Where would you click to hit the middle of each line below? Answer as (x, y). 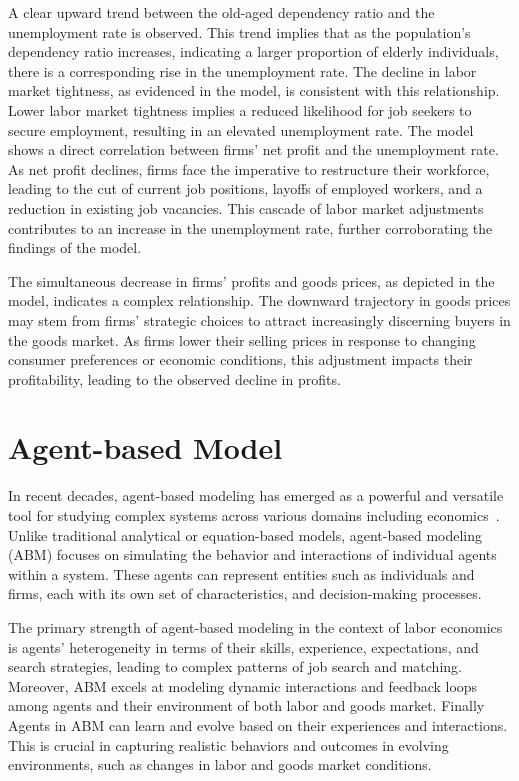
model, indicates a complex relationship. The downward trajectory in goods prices (259, 300)
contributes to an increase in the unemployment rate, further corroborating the (250, 227)
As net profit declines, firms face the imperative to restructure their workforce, (249, 168)
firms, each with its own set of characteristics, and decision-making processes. (245, 593)
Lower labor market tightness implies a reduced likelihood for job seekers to (240, 109)
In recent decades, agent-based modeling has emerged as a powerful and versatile (256, 495)
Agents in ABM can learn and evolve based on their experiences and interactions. (258, 724)
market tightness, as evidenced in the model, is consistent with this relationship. (254, 90)
